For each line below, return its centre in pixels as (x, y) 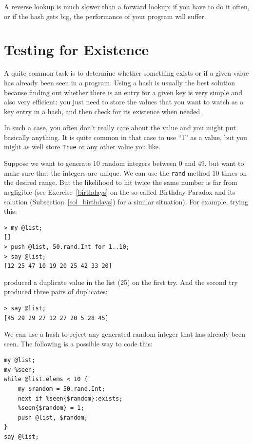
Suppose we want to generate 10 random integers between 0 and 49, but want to (124, 163)
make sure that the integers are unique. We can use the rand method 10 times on (126, 172)
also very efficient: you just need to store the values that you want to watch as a (124, 102)
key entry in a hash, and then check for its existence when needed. (103, 111)
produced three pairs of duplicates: (56, 292)
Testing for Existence (77, 50)
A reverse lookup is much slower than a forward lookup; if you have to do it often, (127, 6)
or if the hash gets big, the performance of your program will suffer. (105, 16)
